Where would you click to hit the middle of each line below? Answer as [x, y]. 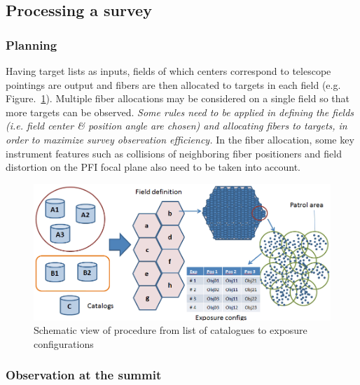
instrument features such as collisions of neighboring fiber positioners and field [174, 153]
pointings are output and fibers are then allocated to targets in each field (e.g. [173, 84]
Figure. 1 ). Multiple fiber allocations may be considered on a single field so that [178, 98]
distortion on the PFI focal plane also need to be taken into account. [153, 167]
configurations [64, 343]
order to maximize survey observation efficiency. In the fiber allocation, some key [180, 139]
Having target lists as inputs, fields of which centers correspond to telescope [168, 71]
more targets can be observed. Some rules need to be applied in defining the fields [180, 112]
